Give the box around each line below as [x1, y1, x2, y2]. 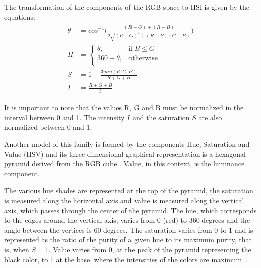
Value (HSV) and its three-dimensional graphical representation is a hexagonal [4, 148, 246, 159]
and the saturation [132, 112, 190, 122]
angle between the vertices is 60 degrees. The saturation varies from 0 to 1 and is [4, 224, 253, 235]
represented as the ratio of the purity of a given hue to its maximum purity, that [4, 234, 252, 245]
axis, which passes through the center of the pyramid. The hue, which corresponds [4, 205, 257, 215]
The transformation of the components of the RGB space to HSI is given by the [4, 2, 249, 12]
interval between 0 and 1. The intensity [4, 112, 125, 122]
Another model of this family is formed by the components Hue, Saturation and [4, 139, 250, 149]
